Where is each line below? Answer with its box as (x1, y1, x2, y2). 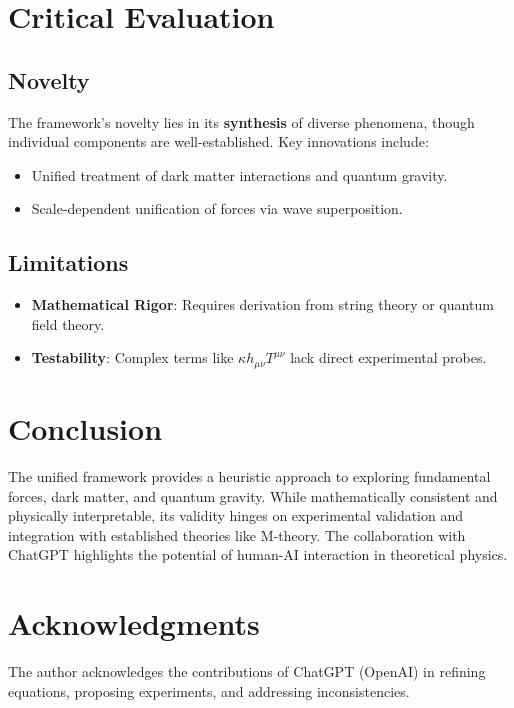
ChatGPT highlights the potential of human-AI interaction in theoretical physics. (8, 544, 508, 565)
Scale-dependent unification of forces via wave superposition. (31, 198, 403, 219)
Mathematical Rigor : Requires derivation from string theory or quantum (31, 294, 494, 315)
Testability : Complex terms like (31, 347, 234, 368)
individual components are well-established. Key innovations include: (8, 131, 429, 152)
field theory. (31, 313, 105, 334)
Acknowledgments (8, 603, 260, 644)
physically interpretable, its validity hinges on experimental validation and (8, 505, 464, 526)
